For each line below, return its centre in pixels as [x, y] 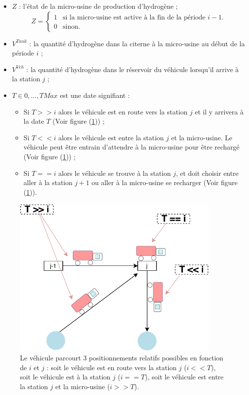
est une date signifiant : [95, 95]
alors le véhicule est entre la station [111, 137]
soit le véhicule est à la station [65, 377]
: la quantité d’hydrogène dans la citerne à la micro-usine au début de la [137, 43]
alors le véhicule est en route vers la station [123, 111]
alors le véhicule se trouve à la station [115, 173]
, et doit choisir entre [207, 173]
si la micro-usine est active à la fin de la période [134, 17]
